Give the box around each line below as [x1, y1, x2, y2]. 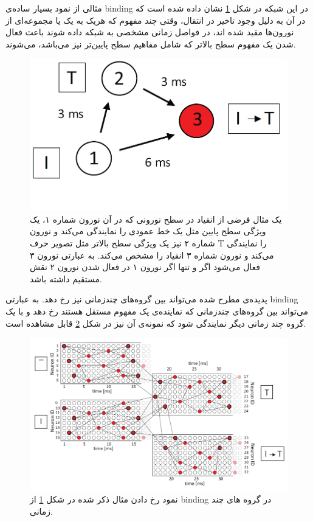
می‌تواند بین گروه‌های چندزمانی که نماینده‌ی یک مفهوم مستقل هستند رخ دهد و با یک [5, 305, 309, 318]
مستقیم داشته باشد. [30, 272, 102, 285]
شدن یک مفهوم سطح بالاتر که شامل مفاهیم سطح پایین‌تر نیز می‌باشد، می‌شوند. [5, 37, 296, 50]
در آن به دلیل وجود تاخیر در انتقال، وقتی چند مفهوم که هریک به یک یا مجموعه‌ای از [5, 13, 306, 26]
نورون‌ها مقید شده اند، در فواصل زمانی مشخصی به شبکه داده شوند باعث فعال [5, 26, 294, 38]
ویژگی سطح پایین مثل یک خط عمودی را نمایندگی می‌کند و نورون [30, 224, 266, 237]
